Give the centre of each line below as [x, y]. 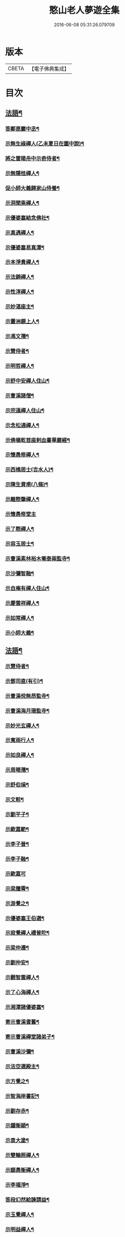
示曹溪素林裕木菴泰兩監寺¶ [38, 558]
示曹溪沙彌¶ [20, 1052]
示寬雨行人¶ [20, 740]
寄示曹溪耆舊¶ [22, 1022]
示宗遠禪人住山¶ [25, 410]
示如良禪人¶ [20, 755]
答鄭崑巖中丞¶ [22, 129]
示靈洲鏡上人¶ [22, 321]
